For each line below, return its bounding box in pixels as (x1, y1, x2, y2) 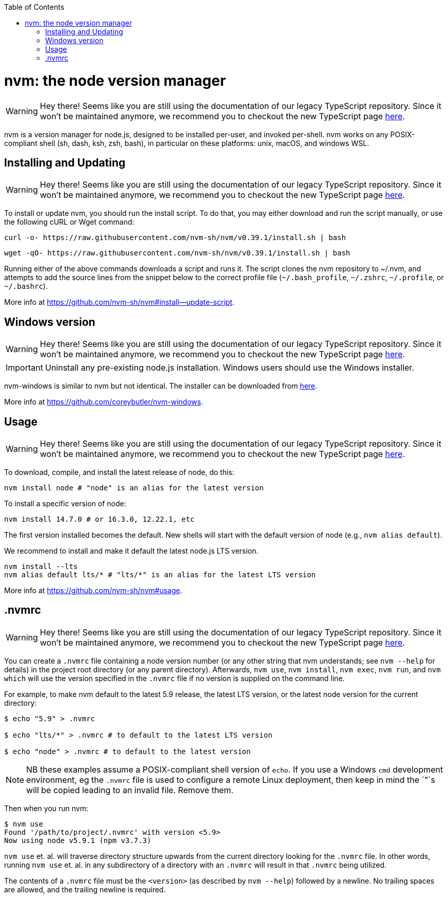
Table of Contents (4, 3, 65, 11)
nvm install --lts (4, 562, 78, 571)
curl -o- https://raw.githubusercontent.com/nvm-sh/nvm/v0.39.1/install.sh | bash (4, 233, 346, 242)
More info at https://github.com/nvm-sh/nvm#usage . (4, 586, 183, 595)
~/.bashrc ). (4, 282, 48, 291)
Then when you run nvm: (4, 803, 88, 813)
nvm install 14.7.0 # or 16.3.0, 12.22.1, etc (4, 515, 194, 524)
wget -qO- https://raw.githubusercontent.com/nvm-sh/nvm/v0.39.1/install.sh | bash (4, 249, 350, 258)
